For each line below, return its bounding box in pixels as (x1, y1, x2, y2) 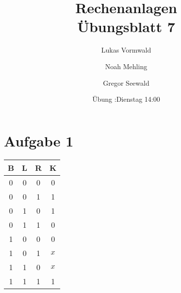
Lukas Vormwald (101, 45, 151, 55)
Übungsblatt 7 (77, 17, 175, 37)
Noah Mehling (105, 61, 148, 71)
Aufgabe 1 (4, 130, 74, 150)
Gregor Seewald (103, 77, 149, 88)
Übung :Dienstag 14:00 (92, 94, 160, 104)
